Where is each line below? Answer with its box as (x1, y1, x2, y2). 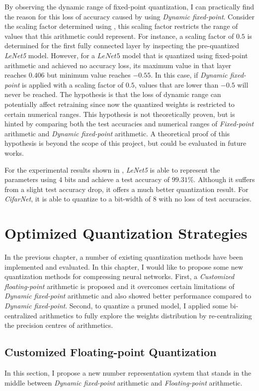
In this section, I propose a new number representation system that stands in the (4, 367, 252, 378)
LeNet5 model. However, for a (4, 50, 95, 60)
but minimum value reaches (47, 70, 131, 80)
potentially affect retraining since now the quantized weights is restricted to (4, 98, 235, 109)
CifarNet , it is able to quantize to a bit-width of (4, 194, 151, 204)
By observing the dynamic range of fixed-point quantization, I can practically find (4, 1, 255, 11)
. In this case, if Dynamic (151, 70, 228, 80)
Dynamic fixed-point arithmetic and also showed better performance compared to (4, 291, 252, 301)
